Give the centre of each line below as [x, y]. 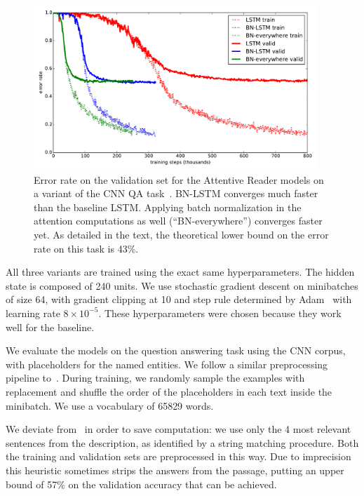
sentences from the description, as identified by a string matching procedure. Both [182, 442]
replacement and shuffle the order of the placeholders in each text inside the [169, 391]
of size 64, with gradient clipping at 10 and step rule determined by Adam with [179, 299]
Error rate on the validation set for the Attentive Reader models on [179, 179]
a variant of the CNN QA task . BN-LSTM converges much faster [176, 193]
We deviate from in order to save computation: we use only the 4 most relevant [178, 429]
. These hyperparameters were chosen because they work [220, 313]
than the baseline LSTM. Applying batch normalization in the [168, 207]
